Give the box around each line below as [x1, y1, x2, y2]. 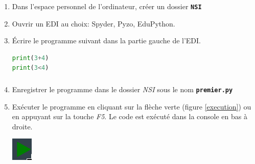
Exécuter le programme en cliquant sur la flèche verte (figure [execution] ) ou [12, 101, 251, 112]
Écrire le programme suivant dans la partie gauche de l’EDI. [12, 35, 201, 46]
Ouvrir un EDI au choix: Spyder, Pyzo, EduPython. [12, 18, 175, 29]
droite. [12, 121, 33, 131]
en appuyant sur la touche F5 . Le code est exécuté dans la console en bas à [12, 111, 247, 122]
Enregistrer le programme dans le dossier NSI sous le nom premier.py [12, 84, 233, 94]
